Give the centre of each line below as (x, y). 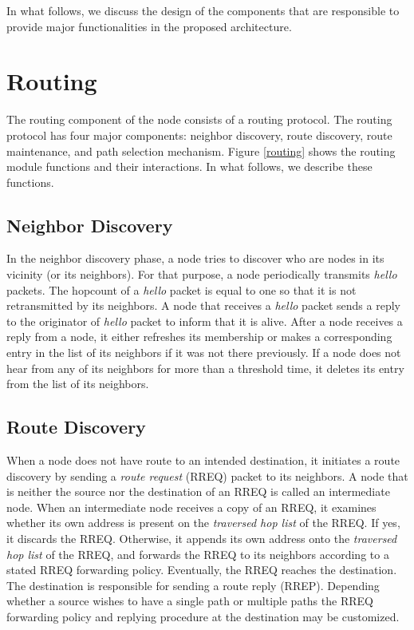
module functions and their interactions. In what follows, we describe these (189, 166)
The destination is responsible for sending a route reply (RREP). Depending (193, 585)
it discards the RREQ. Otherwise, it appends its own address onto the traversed (202, 538)
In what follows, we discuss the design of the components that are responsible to (203, 10)
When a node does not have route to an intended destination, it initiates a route (203, 460)
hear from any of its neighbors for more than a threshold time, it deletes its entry (205, 368)
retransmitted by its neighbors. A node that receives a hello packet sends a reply (203, 305)
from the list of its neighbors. (78, 384)
